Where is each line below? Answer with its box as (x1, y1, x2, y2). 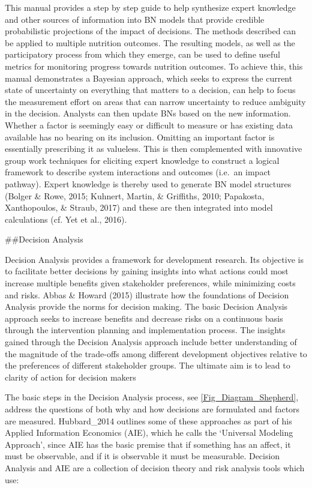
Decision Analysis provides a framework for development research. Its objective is (5, 253, 304, 265)
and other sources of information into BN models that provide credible (5, 13, 265, 25)
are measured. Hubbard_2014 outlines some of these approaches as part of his (5, 414, 292, 427)
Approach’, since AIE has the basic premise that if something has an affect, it (5, 438, 291, 450)
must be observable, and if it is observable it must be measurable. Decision (5, 450, 280, 462)
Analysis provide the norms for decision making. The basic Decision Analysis (5, 300, 288, 313)
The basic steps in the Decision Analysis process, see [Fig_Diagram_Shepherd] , (5, 391, 299, 403)
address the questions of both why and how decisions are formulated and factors (5, 403, 300, 415)
